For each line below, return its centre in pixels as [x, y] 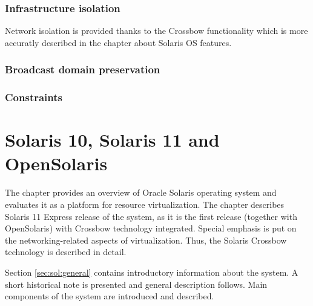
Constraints [34, 97]
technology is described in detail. [66, 252]
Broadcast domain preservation [83, 69]
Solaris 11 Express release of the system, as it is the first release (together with [151, 216]
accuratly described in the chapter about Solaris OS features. [118, 42]
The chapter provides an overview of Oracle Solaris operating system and [141, 192]
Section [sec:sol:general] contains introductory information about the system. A [152, 272]
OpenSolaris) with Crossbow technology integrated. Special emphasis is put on [151, 228]
